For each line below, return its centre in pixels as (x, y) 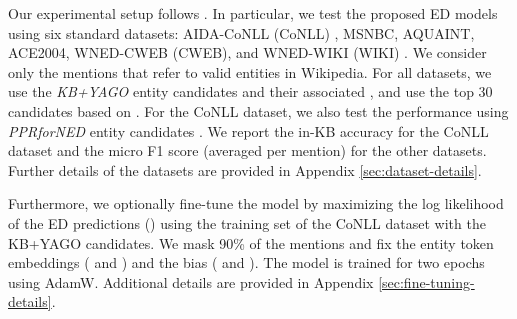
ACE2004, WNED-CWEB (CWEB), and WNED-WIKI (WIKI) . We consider (247, 52)
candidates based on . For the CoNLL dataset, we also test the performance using (258, 110)
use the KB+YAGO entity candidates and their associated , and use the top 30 (250, 91)
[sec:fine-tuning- (426, 281)
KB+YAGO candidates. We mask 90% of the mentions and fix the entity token (251, 242)
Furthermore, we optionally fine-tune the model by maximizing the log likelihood (256, 203)
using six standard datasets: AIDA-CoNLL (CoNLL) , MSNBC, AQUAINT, (241, 32)
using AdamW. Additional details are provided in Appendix (191, 281)
